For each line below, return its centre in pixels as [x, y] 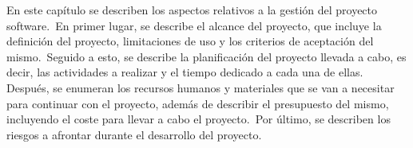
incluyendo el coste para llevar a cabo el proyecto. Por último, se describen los [199, 119]
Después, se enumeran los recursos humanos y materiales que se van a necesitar [201, 87]
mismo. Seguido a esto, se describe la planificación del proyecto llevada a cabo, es [206, 56]
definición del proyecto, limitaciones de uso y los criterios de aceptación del [190, 41]
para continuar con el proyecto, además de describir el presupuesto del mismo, [198, 103]
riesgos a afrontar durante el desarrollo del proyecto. [134, 134]
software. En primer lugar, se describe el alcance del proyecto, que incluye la [194, 25]
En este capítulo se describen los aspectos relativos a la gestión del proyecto [192, 10]
